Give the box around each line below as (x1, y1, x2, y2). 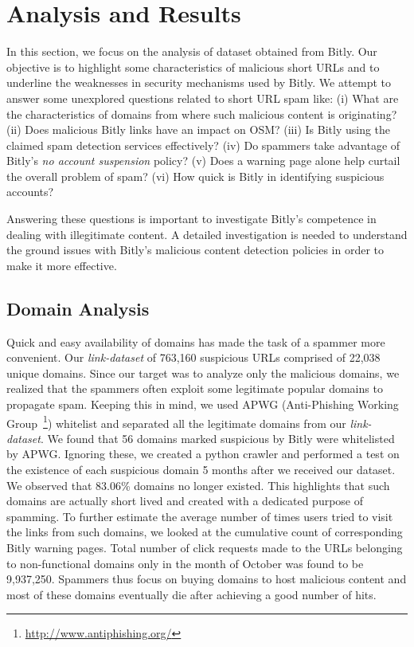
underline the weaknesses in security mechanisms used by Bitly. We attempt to (6, 74, 391, 91)
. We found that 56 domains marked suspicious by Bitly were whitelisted (40, 429, 395, 446)
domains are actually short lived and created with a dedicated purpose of (6, 492, 364, 509)
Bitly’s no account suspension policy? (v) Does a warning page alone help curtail (6, 152, 400, 169)
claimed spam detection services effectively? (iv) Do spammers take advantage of (6, 136, 400, 153)
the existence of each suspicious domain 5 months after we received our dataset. (6, 461, 396, 478)
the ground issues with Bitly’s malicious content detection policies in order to (6, 241, 385, 258)
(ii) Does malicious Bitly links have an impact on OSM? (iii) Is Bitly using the (6, 121, 391, 138)
